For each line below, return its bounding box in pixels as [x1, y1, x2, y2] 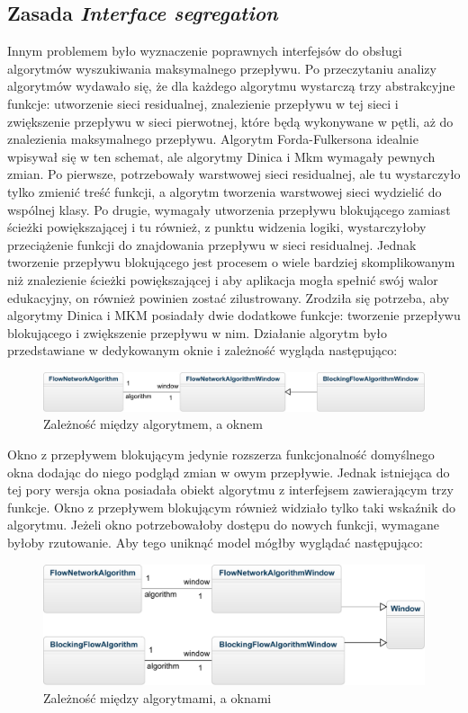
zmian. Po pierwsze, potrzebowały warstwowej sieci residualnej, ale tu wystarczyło [7, 165, 461, 183]
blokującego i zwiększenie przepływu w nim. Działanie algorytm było [7, 323, 388, 342]
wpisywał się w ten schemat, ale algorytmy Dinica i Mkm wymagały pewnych [7, 147, 436, 165]
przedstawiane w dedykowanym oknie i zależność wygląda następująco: [7, 341, 398, 360]
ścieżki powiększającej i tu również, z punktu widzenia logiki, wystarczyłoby [7, 218, 427, 236]
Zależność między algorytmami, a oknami [43, 688, 272, 707]
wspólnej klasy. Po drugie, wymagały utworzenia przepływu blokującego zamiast [7, 200, 451, 218]
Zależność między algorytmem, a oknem [43, 414, 263, 433]
